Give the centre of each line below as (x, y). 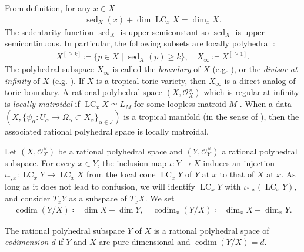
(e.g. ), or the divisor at (255, 69)
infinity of (22, 80)
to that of (237, 174)
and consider (28, 198)
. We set (160, 198)
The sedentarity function (49, 31)
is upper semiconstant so (164, 31)
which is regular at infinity (251, 92)
